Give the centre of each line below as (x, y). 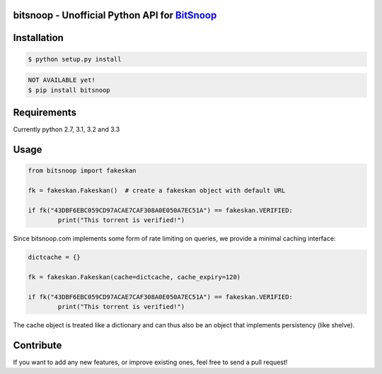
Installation (38, 38)
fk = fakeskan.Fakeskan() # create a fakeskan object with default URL (157, 190)
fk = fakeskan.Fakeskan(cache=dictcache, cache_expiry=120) (134, 277)
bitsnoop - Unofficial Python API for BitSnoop (115, 15)
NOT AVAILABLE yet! (62, 80)
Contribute (37, 345)
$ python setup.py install (75, 59)
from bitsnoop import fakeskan (82, 171)
